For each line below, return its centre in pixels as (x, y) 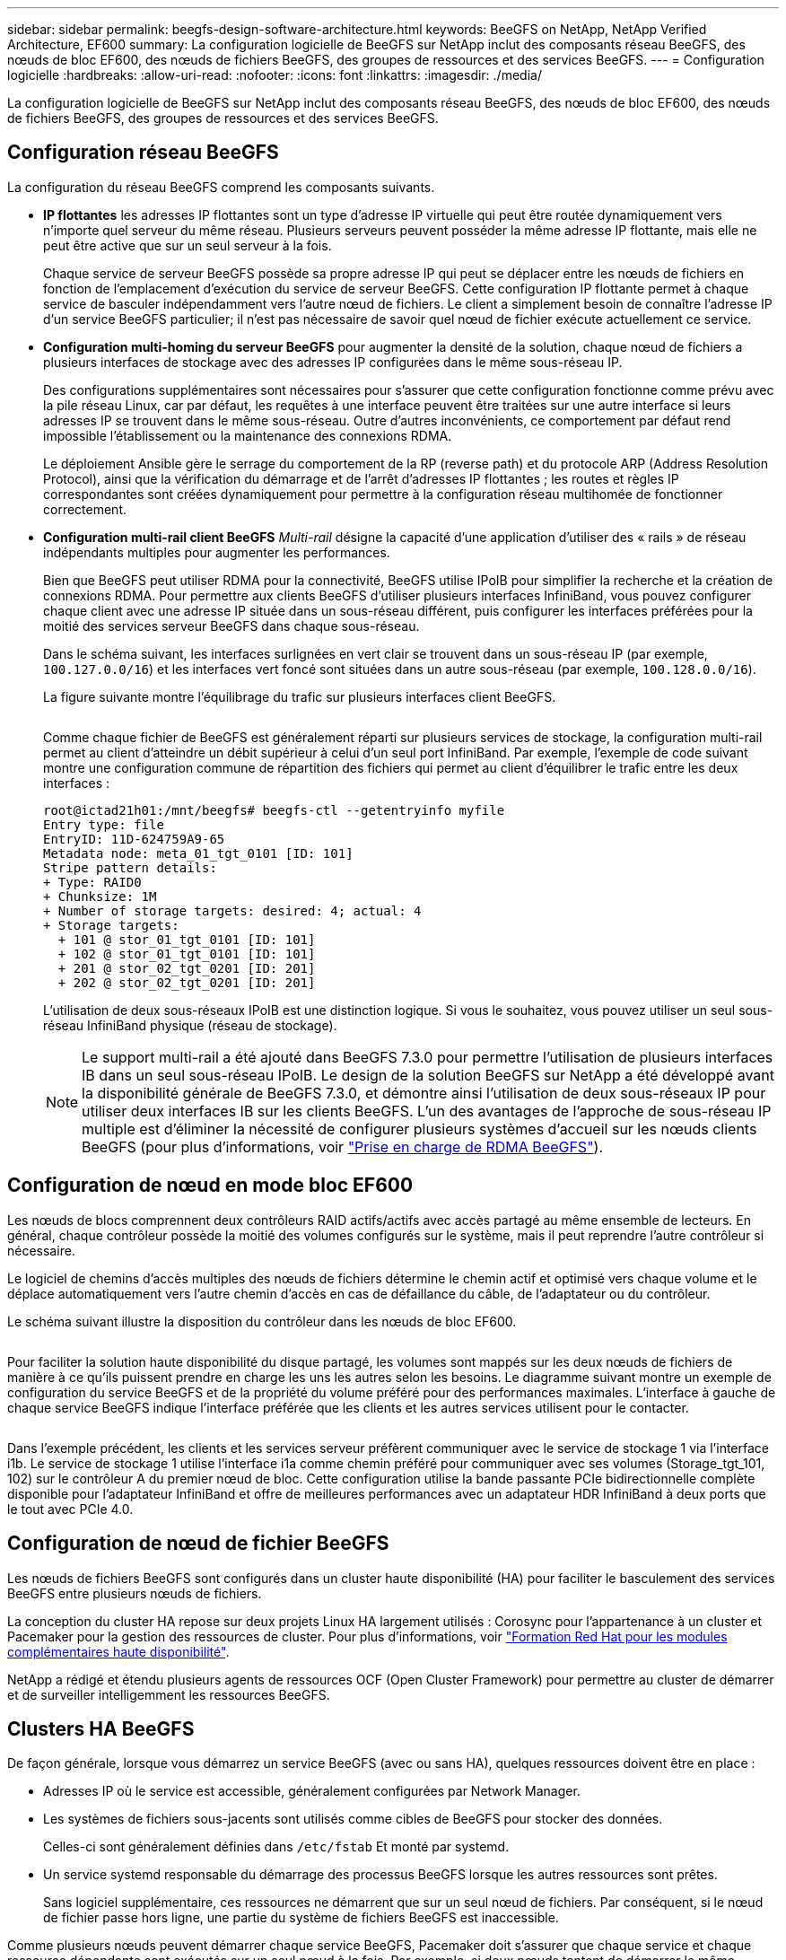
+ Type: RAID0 (92, 882)
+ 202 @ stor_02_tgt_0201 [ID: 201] (187, 982)
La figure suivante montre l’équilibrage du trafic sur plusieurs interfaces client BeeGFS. (300, 696)
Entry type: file (104, 824)
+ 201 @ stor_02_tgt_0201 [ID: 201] (187, 968)
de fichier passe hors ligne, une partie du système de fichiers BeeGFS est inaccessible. (301, 1918)
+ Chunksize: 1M (100, 896)
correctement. (85, 509)
